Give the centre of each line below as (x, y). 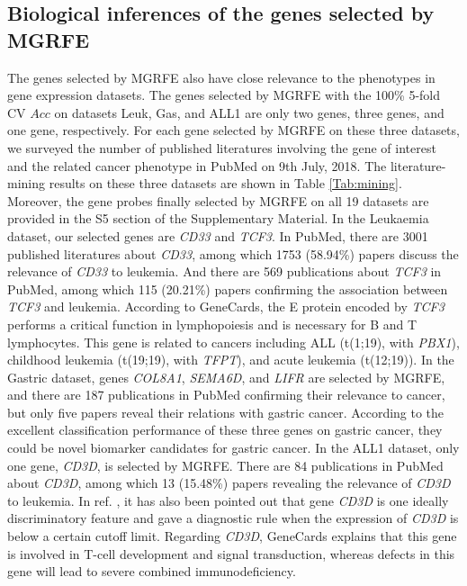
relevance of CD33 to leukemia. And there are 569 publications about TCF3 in (225, 271)
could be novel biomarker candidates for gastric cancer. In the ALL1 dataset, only (233, 448)
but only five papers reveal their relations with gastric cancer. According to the (226, 412)
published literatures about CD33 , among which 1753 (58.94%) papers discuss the (233, 253)
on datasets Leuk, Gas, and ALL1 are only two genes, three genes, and (249, 112)
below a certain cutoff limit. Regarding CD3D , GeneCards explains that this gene (232, 536)
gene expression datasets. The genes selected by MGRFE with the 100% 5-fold (224, 95)
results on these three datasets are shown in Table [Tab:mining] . (225, 183)
